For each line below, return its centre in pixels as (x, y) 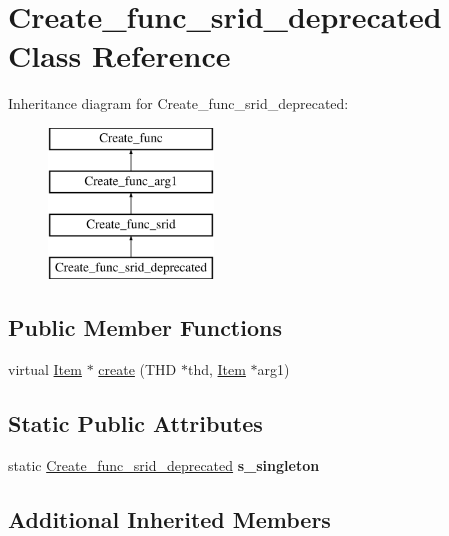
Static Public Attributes (135, 422)
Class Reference (119, 55)
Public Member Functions (145, 327)
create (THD (137, 368)
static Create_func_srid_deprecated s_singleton (164, 464)
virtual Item (45, 368)
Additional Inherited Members (169, 518)
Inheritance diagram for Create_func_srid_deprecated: (178, 103)
